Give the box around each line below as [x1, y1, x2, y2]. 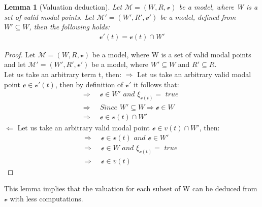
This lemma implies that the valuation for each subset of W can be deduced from [4, 183, 257, 194]
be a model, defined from [160, 11, 236, 22]
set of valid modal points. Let [4, 11, 94, 22]
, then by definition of [55, 79, 123, 89]
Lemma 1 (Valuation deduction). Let [4, 2, 122, 12]
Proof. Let [4, 49, 36, 59]
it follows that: [133, 79, 179, 89]
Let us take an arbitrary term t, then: [4, 69, 122, 79]
